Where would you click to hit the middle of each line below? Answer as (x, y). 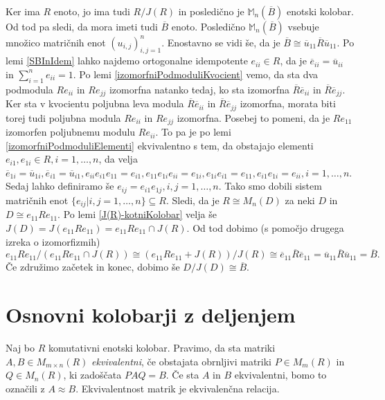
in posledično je (211, 11)
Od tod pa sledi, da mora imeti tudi (82, 26)
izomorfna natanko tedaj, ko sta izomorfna (199, 89)
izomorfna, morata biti (288, 103)
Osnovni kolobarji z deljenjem (151, 315)
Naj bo (20, 348)
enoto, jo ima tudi (92, 11)
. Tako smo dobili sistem (270, 186)
